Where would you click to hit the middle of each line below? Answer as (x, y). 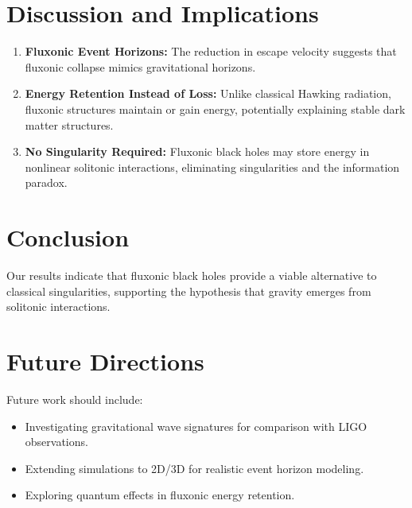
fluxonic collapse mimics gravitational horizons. (140, 66)
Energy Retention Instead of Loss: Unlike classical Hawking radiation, (208, 93)
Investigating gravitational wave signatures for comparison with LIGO (196, 426)
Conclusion (68, 237)
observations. (56, 442)
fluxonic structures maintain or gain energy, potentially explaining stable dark (215, 109)
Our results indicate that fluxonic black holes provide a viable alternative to (192, 275)
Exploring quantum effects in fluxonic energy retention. (160, 495)
